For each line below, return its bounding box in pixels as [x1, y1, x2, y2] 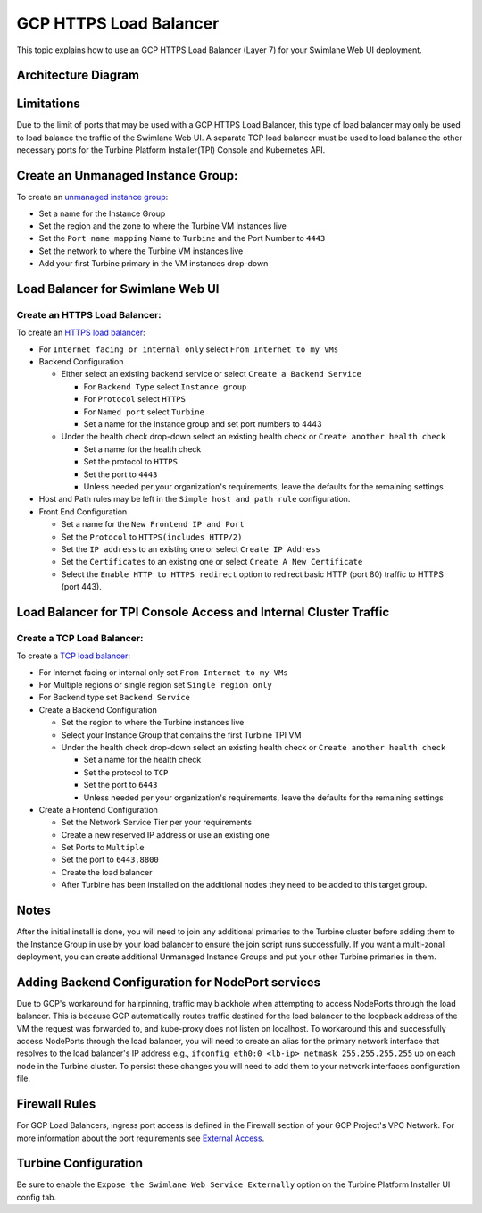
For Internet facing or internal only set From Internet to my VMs [38, 666, 289, 678]
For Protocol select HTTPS [83, 394, 187, 405]
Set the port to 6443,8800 [61, 854, 160, 866]
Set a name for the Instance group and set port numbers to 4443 [83, 419, 322, 429]
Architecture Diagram [16, 68, 140, 83]
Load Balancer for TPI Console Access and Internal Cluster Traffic [16, 604, 390, 620]
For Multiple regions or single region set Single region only [38, 680, 272, 690]
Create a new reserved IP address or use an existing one [61, 829, 270, 840]
